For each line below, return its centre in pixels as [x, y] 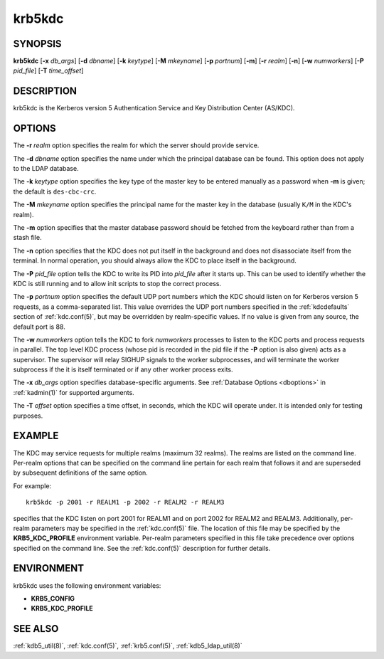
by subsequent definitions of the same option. [81, 473]
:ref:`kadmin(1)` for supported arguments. [74, 392]
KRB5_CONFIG [53, 599]
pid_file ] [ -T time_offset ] [48, 70]
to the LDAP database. [46, 169]
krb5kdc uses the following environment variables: [87, 585]
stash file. [27, 238]
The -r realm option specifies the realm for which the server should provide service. [136, 145]
